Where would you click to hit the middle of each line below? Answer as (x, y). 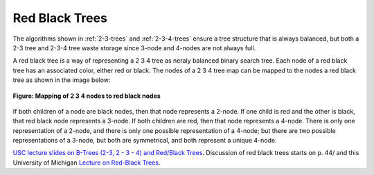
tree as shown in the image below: (62, 80)
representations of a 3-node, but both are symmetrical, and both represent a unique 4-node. (145, 141)
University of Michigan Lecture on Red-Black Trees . (87, 163)
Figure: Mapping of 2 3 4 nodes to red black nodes (87, 96)
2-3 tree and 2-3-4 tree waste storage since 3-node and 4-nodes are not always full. (134, 48)
